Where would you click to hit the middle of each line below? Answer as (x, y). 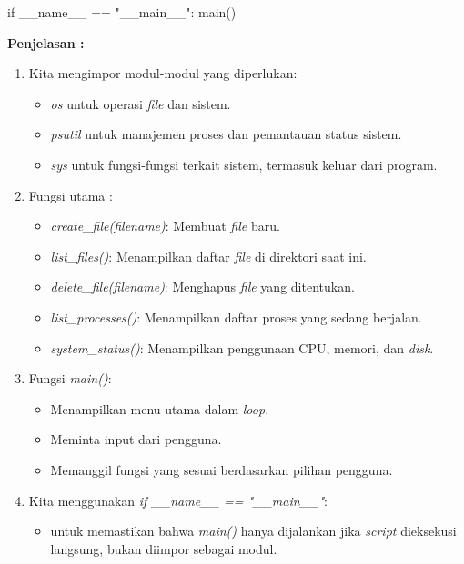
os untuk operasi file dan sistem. (141, 103)
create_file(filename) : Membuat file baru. (165, 226)
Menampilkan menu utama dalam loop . (160, 408)
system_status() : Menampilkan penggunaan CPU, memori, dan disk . (242, 347)
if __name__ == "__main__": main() (122, 12)
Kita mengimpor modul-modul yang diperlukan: (163, 73)
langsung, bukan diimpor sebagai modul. (164, 548)
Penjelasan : (46, 42)
